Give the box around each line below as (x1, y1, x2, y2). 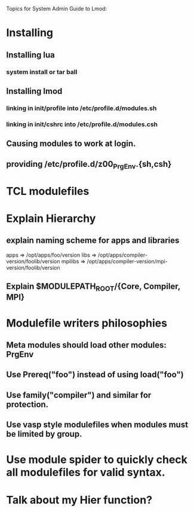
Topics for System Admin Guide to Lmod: (6, 5, 107, 12)
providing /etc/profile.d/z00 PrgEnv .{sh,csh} (6, 159, 172, 170)
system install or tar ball (6, 68, 78, 76)
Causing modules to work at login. (6, 139, 136, 149)
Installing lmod (6, 86, 63, 96)
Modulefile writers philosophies (6, 316, 168, 330)
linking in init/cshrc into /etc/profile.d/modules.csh (6, 120, 158, 128)
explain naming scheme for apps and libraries (6, 236, 180, 246)
